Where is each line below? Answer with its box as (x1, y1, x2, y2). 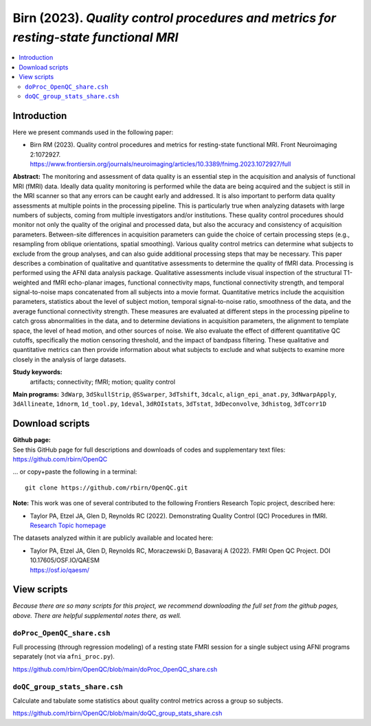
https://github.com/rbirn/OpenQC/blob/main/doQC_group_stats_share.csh (12, 709, 223, 718)
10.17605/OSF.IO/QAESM (30, 556, 100, 564)
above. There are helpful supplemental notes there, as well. (12, 611, 181, 619)
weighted (12, 278, 39, 287)
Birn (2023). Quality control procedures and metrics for (12, 10, 337, 25)
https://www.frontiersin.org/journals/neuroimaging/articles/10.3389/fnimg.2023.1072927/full (30, 159, 291, 168)
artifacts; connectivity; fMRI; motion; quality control (30, 377, 175, 386)
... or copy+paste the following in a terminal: (12, 467, 137, 476)
